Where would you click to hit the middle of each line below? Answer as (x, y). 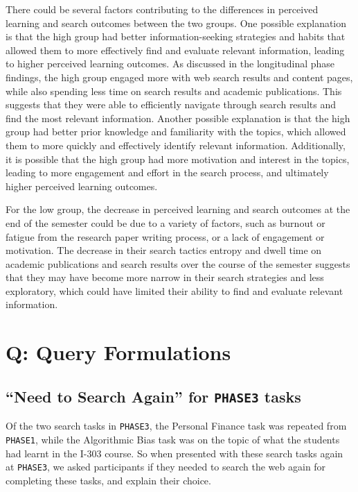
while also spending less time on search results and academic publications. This (174, 91)
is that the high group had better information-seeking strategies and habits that (176, 36)
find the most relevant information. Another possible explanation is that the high (178, 118)
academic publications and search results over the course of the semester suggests (178, 263)
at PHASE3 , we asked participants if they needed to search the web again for (166, 467)
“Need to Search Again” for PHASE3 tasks (153, 396)
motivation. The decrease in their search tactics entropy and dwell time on (164, 250)
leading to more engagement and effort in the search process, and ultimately (167, 172)
